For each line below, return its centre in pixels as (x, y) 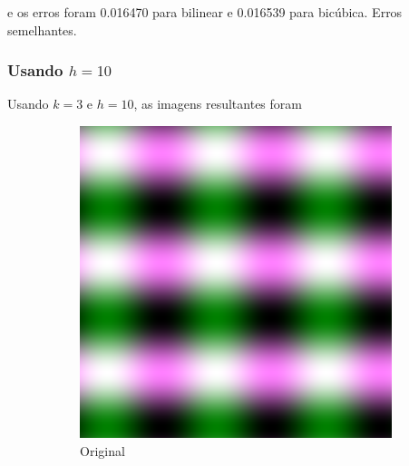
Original (102, 450)
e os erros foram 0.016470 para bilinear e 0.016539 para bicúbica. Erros (205, 12)
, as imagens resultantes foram (218, 104)
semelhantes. (42, 29)
